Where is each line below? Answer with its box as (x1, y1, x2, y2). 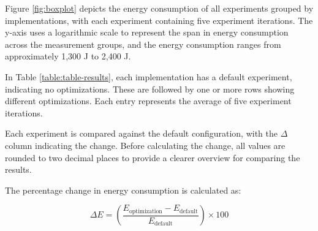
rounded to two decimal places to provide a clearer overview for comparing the (5, 151, 300, 164)
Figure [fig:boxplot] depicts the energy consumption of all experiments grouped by (5, 2, 314, 14)
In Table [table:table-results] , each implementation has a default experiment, (5, 70, 292, 83)
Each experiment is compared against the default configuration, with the (5, 127, 278, 140)
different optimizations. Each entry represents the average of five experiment (5, 94, 292, 107)
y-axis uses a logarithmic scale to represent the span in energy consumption (5, 26, 289, 39)
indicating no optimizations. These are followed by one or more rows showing (5, 82, 295, 95)
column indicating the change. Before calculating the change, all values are (5, 138, 286, 151)
